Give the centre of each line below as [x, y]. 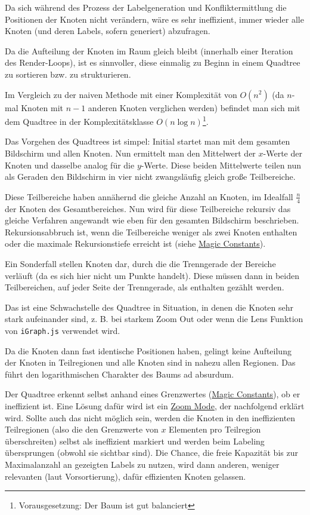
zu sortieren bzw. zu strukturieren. [68, 74]
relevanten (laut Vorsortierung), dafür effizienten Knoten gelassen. [125, 476]
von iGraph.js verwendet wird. [63, 330]
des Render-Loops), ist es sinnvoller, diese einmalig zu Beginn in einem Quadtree [153, 62]
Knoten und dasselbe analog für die [70, 165]
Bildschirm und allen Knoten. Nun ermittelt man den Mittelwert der [130, 153]
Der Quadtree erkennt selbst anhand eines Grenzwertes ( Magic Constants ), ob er [153, 394]
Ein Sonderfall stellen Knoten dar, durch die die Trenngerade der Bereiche [140, 263]
